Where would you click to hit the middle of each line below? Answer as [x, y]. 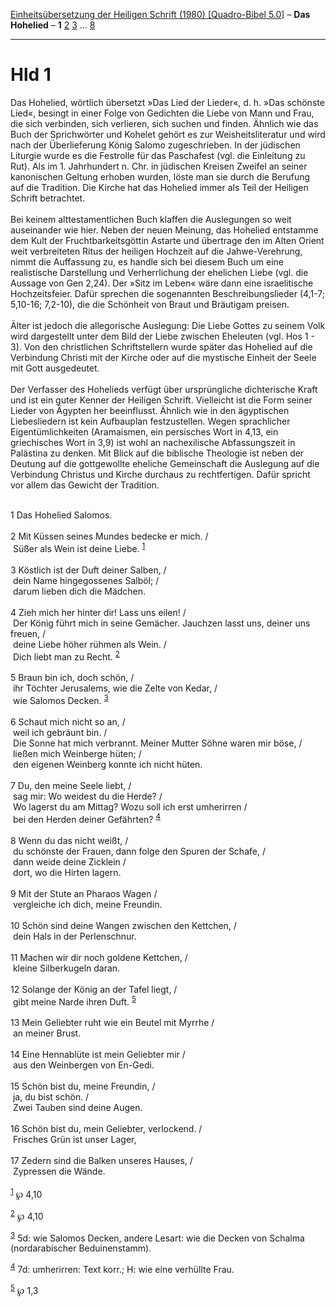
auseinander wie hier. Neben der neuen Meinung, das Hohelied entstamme [164, 230]
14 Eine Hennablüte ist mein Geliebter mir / [98, 1055]
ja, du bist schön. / [51, 1097]
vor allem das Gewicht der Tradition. [85, 485]
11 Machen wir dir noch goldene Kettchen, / [99, 957]
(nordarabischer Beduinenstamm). [81, 1248]
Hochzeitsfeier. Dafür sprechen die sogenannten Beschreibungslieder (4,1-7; [167, 293]
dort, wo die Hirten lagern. [67, 872]
